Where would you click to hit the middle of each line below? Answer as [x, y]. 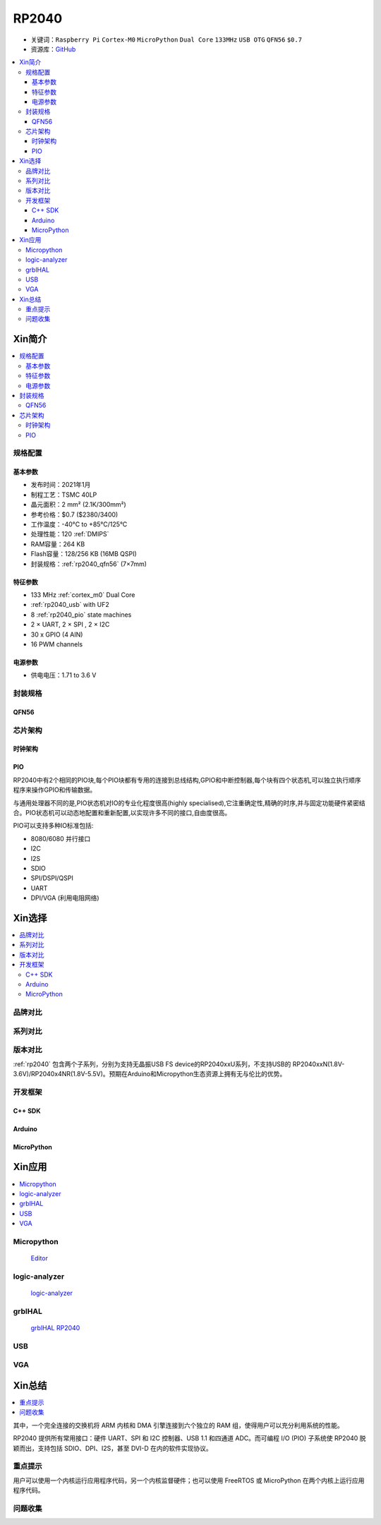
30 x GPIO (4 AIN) [57, 634]
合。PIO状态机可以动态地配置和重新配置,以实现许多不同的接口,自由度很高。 [122, 813]
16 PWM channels [57, 644]
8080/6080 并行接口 [61, 838]
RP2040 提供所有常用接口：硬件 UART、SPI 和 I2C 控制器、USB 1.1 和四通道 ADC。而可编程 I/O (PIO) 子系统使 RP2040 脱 [189, 1438]
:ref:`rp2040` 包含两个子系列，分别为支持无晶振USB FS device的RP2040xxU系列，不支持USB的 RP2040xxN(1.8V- [179, 1064]
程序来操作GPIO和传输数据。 [55, 790]
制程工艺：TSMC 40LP [64, 495]
